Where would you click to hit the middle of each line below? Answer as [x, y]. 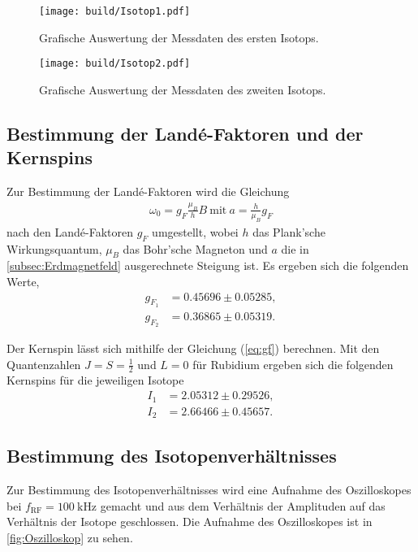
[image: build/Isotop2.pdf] [115, 64]
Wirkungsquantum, [54, 248]
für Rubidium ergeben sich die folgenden [293, 364]
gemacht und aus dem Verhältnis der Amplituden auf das [243, 505]
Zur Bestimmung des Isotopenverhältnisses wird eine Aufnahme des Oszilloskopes [209, 490]
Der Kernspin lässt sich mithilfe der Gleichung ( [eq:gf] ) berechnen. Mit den [193, 348]
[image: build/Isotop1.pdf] [115, 11]
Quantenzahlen [44, 364]
